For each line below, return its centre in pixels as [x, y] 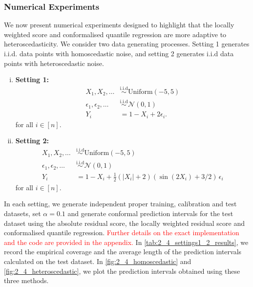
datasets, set [22, 213]
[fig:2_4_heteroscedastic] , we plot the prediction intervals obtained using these [122, 271]
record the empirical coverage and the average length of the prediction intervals [123, 252]
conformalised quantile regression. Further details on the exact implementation [122, 232]
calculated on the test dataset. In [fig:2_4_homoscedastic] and [98, 261]
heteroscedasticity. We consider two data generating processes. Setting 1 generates [127, 44]
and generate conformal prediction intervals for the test [150, 213]
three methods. [26, 280]
